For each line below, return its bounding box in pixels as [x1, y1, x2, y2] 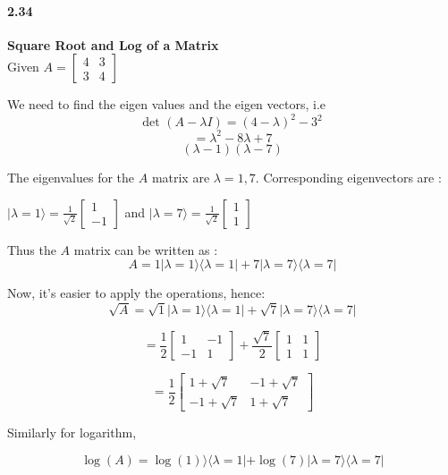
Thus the [7, 240, 56, 259]
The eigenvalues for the [7, 167, 135, 186]
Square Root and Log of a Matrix [7, 35, 219, 54]
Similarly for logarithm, [7, 423, 137, 442]
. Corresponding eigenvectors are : [255, 167, 442, 186]
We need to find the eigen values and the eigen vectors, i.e [7, 95, 325, 114]
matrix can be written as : [73, 240, 218, 259]
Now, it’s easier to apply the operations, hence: [7, 284, 266, 302]
